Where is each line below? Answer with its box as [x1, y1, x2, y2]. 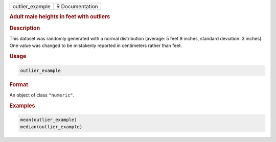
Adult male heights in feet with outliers [9, 13, 110, 20]
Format [9, 81, 28, 88]
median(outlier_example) [20, 124, 83, 130]
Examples [9, 102, 35, 109]
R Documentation [56, 3, 98, 10]
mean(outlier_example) [20, 117, 77, 123]
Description [9, 25, 40, 32]
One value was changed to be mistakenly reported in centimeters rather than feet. [9, 42, 182, 49]
